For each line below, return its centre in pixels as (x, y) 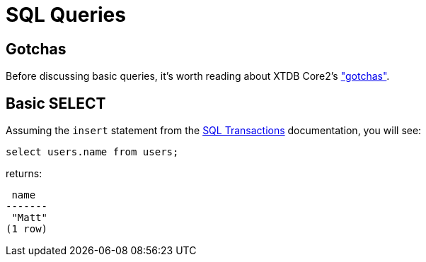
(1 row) (27, 229)
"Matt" (30, 218)
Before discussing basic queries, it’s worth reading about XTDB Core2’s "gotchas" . (198, 76)
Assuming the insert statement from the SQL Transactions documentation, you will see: (214, 131)
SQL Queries (66, 15)
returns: (24, 174)
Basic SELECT (56, 103)
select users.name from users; (92, 152)
